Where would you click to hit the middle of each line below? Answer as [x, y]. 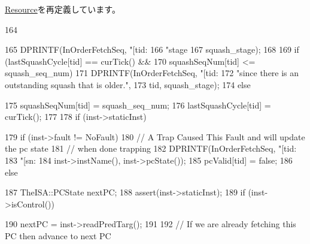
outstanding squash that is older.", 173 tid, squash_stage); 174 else [128, 84]
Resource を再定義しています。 [63, 9]
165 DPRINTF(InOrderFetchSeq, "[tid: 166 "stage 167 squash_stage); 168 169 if [152, 49]
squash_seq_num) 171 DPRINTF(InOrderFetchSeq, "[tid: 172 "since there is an [152, 73]
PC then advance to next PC [58, 235]
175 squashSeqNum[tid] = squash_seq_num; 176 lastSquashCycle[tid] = [138, 105]
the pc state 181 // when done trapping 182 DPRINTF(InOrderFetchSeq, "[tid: [151, 148]
